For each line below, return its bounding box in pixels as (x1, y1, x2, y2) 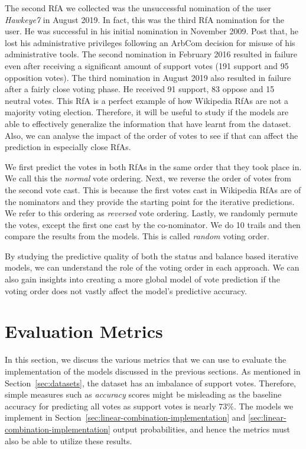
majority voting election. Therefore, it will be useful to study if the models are (5, 106, 289, 118)
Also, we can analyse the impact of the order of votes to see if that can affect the (5, 129, 298, 141)
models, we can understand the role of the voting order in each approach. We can (5, 261, 300, 274)
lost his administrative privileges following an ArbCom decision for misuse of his (5, 36, 295, 48)
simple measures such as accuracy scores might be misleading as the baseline (5, 388, 282, 401)
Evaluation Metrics (5, 319, 163, 343)
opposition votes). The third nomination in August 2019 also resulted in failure (5, 71, 291, 83)
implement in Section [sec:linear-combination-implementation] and (5, 411, 246, 424)
